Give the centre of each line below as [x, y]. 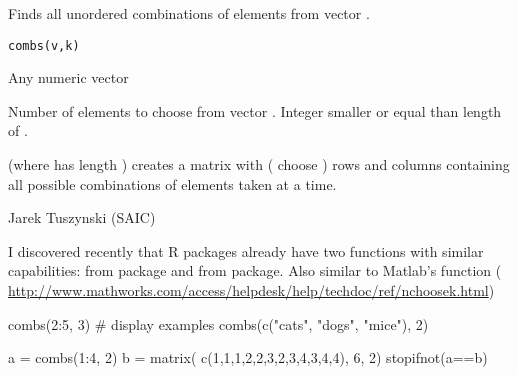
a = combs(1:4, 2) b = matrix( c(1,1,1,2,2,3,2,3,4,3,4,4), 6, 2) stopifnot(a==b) [248, 357]
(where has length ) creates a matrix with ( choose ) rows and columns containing [259, 164]
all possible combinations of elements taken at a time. [172, 183]
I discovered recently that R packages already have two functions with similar [246, 250]
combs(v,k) [44, 45]
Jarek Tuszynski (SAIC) [82, 217]
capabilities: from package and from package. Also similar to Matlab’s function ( [255, 270]
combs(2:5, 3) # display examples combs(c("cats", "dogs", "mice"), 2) [218, 323]
